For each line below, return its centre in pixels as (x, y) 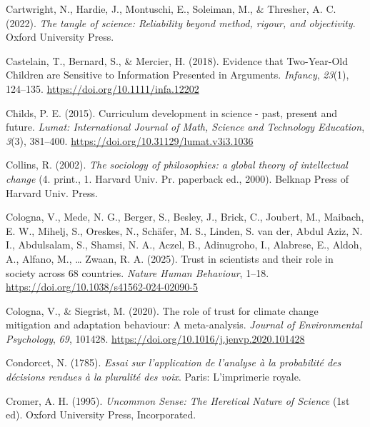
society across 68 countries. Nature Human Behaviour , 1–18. (137, 272)
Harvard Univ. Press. (52, 192)
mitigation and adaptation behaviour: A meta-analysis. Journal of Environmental (184, 325)
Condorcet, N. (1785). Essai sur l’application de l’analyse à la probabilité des (174, 362)
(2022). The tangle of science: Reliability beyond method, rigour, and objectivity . (181, 22)
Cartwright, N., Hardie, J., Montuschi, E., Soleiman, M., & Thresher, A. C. (171, 9)
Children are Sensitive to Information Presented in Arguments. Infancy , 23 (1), (177, 75)
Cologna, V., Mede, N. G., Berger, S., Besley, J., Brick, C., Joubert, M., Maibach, (185, 217)
